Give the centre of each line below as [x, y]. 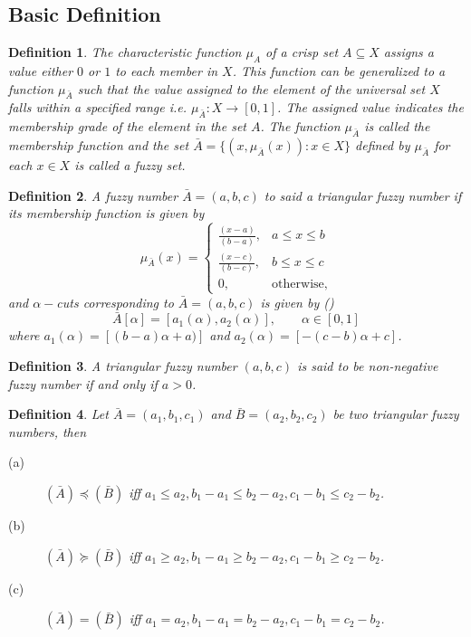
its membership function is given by [106, 213]
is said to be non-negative [368, 366]
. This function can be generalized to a [339, 71]
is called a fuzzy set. [130, 164]
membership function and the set [99, 144]
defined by [383, 144]
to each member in [167, 71]
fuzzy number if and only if [83, 383]
